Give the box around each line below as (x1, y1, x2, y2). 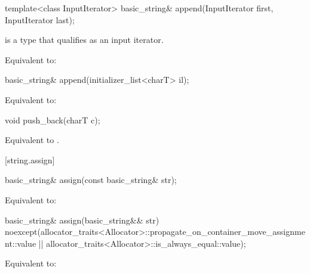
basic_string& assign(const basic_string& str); (5, 173, 177, 186)
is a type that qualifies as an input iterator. (5, 33, 164, 46)
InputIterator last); (5, 13, 75, 26)
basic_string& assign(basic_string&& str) (5, 213, 159, 226)
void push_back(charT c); (5, 113, 100, 126)
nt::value (5, 237, 36, 249)
